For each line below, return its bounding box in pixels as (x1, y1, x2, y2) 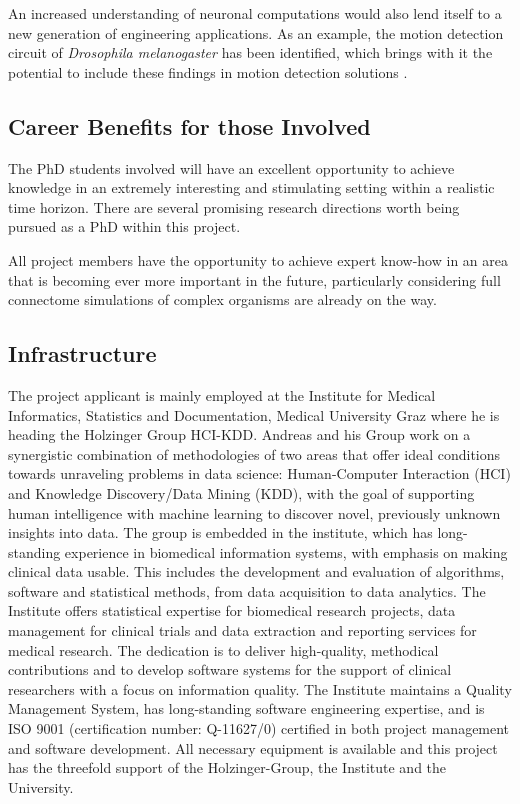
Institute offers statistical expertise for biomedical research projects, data (8, 600, 456, 621)
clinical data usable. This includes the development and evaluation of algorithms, (8, 561, 505, 582)
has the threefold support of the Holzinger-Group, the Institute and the (8, 757, 447, 778)
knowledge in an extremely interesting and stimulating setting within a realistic (8, 177, 495, 198)
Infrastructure (8, 338, 157, 369)
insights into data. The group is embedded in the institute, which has (8, 522, 433, 543)
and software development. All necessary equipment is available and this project (8, 737, 498, 758)
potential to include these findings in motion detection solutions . (8, 61, 408, 82)
